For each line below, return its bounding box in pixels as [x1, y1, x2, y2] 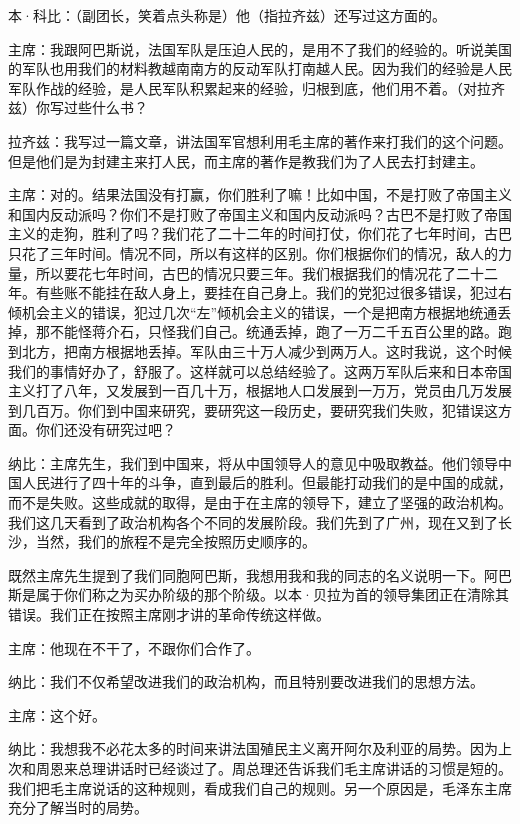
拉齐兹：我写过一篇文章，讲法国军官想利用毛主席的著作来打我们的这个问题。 [8, 130, 512, 151]
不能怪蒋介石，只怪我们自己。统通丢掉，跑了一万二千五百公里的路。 [49, 321, 498, 342]
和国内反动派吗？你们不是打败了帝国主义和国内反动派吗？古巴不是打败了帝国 [8, 203, 512, 224]
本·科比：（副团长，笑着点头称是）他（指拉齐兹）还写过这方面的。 [8, 5, 446, 25]
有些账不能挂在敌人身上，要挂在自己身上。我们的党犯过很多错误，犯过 [35, 282, 498, 303]
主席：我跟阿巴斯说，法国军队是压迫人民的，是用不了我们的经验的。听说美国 [8, 38, 512, 59]
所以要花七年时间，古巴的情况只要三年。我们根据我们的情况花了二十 [35, 262, 484, 283]
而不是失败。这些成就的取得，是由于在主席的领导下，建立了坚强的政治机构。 [8, 492, 512, 513]
